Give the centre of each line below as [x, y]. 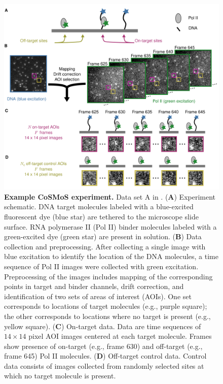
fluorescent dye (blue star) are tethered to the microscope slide [101, 216]
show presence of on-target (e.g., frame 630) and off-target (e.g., [103, 346]
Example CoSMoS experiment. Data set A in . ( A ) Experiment [110, 196]
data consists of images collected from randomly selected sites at [104, 365]
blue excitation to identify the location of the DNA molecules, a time [111, 256]
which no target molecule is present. [60, 376]
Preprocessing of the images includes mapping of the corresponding [108, 276]
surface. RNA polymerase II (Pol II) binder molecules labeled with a [110, 226]
